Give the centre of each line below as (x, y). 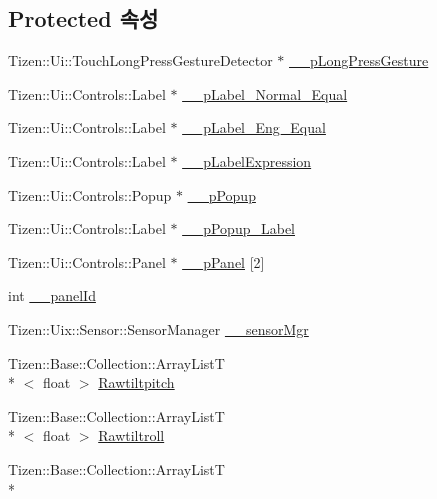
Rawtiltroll (131, 435)
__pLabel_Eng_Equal (254, 127)
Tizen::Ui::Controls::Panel (87, 261)
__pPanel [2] (223, 261)
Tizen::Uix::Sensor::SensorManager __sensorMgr (158, 328)
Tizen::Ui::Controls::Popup (90, 194)
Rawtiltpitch (136, 382)
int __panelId (52, 295)
